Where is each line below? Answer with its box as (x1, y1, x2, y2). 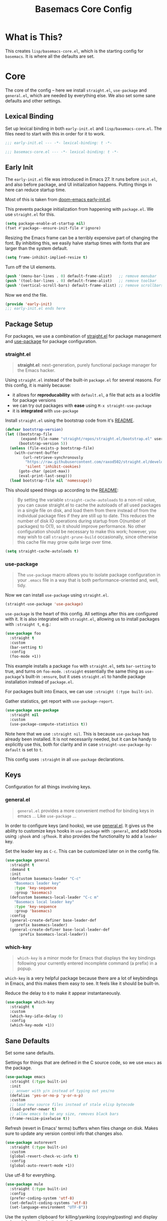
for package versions (12, 397, 56, 403)
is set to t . (22, 746, 43, 752)
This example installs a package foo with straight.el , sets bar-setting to (5, 663, 156, 669)
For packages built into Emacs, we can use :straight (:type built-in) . (5, 689, 153, 695)
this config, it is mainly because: (5, 382, 71, 388)
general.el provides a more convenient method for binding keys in (17, 808, 154, 814)
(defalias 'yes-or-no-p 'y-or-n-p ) (9, 1093, 83, 1098)
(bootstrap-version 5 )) (18, 441, 68, 446)
